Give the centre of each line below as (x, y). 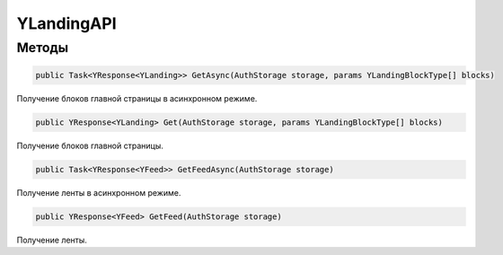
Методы (43, 48)
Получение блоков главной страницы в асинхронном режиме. (137, 98)
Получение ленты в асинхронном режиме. (99, 192)
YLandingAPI (66, 23)
